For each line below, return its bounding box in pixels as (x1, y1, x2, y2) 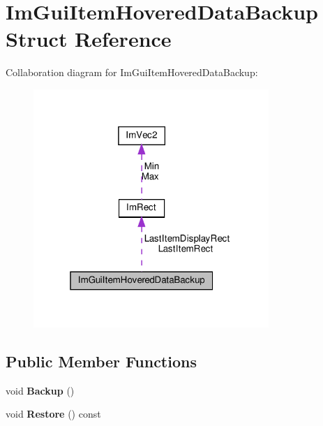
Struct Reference (6, 24, 172, 53)
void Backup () (6, 383, 75, 397)
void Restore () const (6, 406, 101, 421)
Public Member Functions (6, 351, 197, 372)
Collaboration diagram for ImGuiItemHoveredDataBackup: (6, 65, 258, 80)
